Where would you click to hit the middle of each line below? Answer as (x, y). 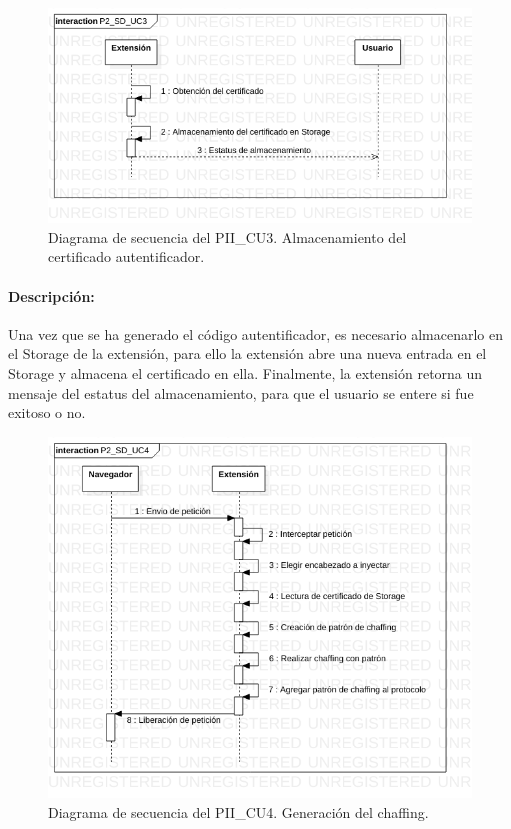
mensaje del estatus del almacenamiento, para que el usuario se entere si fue (241, 392)
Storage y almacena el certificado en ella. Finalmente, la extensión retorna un (245, 372)
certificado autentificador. (126, 256)
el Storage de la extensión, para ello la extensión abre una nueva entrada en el (247, 353)
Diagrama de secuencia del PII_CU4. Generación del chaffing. (238, 811)
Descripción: (51, 295)
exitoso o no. (47, 412)
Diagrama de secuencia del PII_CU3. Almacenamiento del (227, 236)
